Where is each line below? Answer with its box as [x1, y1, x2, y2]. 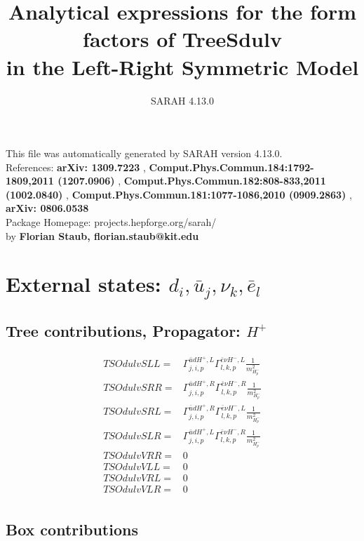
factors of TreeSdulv [83, 25, 282, 53]
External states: [6, 269, 161, 298]
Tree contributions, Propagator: [6, 319, 241, 341]
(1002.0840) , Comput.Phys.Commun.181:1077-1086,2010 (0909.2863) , [6, 187, 352, 201]
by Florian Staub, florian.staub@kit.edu [6, 228, 199, 243]
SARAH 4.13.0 [150, 93, 215, 107]
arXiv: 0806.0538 [6, 201, 89, 215]
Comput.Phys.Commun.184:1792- [149, 159, 314, 174]
